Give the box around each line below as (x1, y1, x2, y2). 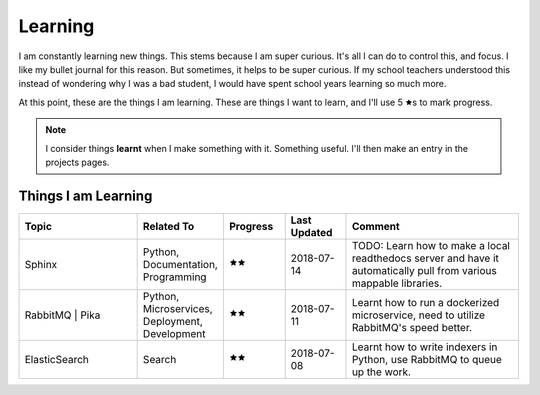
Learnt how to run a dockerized (351, 295, 500, 309)
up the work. (351, 365, 412, 379)
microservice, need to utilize (351, 308, 485, 322)
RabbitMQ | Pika (24, 308, 101, 322)
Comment (351, 219, 400, 233)
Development (142, 326, 206, 340)
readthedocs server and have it (351, 251, 500, 265)
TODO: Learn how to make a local (351, 238, 510, 252)
